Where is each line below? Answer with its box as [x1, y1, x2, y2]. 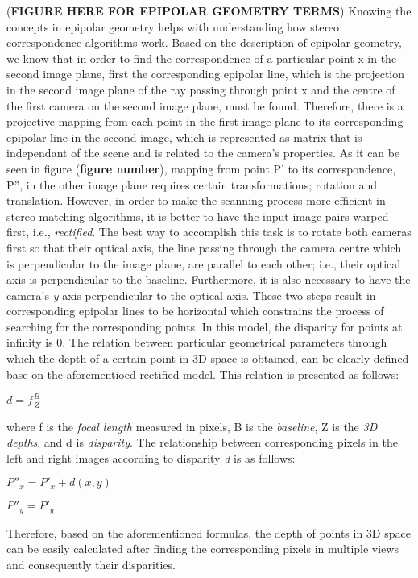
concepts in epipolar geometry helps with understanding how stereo [6, 18, 340, 35]
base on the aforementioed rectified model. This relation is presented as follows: [6, 365, 399, 382]
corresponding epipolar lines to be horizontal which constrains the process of [6, 302, 384, 319]
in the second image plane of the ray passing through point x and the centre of [6, 81, 395, 98]
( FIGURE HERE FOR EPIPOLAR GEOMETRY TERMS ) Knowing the [6, 2, 412, 19]
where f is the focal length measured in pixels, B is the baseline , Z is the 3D [6, 418, 378, 435]
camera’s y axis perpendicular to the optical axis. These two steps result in [6, 286, 376, 303]
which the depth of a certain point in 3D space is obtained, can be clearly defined [6, 350, 409, 367]
